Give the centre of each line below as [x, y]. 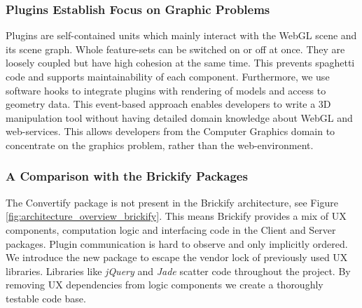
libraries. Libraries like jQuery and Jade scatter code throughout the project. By [178, 271]
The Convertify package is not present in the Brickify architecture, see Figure [172, 202]
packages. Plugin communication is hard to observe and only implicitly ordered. [177, 243]
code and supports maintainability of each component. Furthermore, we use [168, 76]
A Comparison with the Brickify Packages [127, 176]
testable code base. [46, 298]
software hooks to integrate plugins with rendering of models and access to [166, 90]
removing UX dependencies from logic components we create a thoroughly [165, 285]
